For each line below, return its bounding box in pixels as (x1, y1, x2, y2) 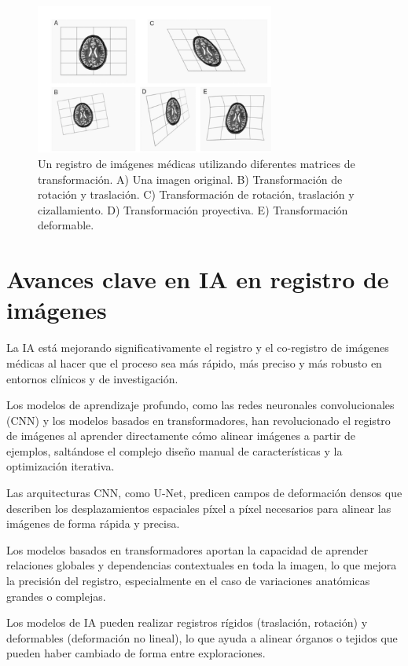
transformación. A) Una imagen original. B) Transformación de (38, 170, 343, 187)
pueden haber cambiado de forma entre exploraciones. (6, 645, 266, 661)
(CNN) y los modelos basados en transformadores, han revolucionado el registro (6, 412, 391, 428)
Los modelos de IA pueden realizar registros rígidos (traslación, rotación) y (6, 614, 368, 631)
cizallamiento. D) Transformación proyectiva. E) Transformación (38, 201, 348, 218)
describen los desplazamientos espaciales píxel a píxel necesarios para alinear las (6, 499, 391, 516)
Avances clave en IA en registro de (6, 263, 389, 295)
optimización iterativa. (6, 458, 115, 474)
